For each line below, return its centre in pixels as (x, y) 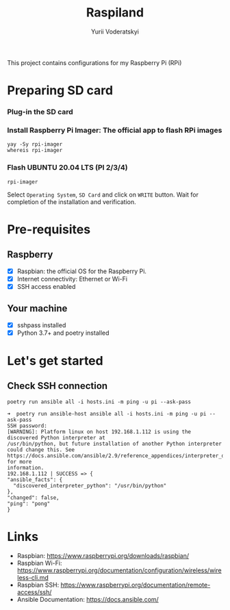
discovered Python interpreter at (56, 437)
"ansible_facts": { (35, 480)
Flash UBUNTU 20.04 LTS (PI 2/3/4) (67, 168)
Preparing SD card (60, 91)
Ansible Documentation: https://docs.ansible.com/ (88, 599)
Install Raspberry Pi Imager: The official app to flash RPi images (115, 130)
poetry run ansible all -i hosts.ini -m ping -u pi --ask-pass (99, 402)
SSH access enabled (46, 286)
